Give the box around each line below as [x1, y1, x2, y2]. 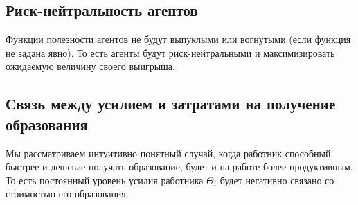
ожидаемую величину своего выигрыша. [6, 59, 175, 73]
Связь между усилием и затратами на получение [6, 93, 336, 114]
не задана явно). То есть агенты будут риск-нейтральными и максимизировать [6, 45, 335, 60]
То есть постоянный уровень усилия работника [6, 172, 204, 187]
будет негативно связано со [220, 172, 334, 187]
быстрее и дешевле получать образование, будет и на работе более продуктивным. [6, 159, 353, 174]
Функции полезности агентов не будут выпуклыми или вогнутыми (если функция [6, 32, 351, 46]
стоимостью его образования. [6, 186, 129, 201]
